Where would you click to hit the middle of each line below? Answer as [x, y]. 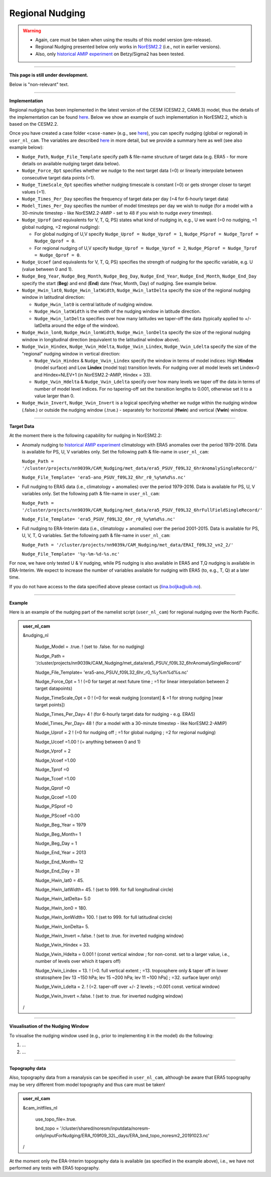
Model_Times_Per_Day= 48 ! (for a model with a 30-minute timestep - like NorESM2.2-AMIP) [131, 723]
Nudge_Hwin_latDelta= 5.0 [63, 899]
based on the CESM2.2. [34, 124]
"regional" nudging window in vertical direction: [71, 353]
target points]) [50, 705]
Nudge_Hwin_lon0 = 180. [61, 908]
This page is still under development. [49, 75]
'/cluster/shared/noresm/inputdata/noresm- [105, 1128]
